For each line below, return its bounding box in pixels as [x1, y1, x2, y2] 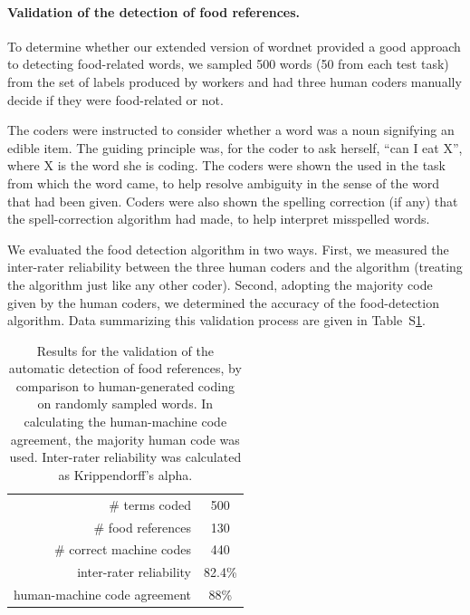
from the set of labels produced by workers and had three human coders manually [7, 72, 462, 91]
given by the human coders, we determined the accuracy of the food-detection [7, 293, 439, 312]
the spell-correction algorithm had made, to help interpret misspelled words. [7, 209, 430, 228]
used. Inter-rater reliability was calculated [9, 447, 242, 466]
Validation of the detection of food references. [7, 2, 301, 21]
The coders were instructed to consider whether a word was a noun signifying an [7, 120, 455, 139]
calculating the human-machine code [24, 412, 227, 431]
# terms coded [109, 495, 192, 514]
